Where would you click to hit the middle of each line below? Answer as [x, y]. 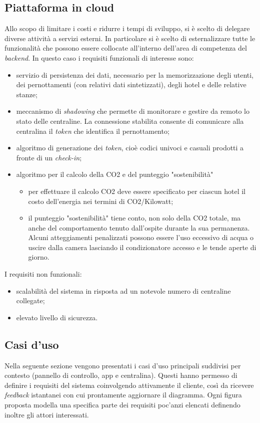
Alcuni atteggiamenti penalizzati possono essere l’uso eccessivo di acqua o [141, 237]
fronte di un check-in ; [49, 157]
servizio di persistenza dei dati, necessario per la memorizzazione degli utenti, [135, 74]
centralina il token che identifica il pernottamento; [93, 131]
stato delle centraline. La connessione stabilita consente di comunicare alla [130, 121]
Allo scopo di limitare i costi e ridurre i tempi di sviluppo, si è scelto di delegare [127, 28]
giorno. [39, 257]
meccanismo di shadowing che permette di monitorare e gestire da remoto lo [133, 111]
